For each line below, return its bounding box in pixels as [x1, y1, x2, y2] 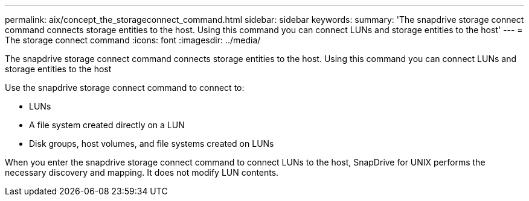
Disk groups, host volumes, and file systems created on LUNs [29, 138, 274, 149]
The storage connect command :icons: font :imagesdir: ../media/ [5, 35, 261, 45]
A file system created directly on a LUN [29, 120, 185, 130]
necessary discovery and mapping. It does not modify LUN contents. [5, 167, 279, 178]
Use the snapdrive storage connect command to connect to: [5, 82, 245, 93]
